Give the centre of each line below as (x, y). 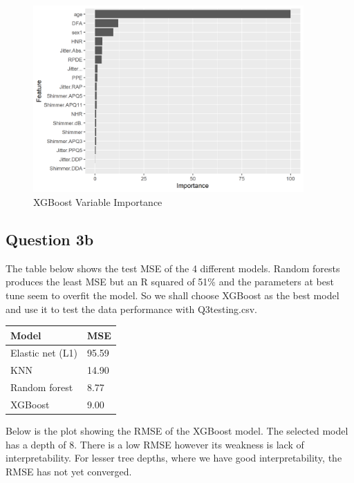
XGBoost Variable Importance (98, 201)
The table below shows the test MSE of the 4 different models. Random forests (173, 268)
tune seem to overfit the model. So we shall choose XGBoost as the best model (173, 295)
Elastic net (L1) (44, 353)
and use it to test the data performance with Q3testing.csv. (131, 309)
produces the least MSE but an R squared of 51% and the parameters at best (170, 282)
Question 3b (50, 239)
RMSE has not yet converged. (69, 471)
